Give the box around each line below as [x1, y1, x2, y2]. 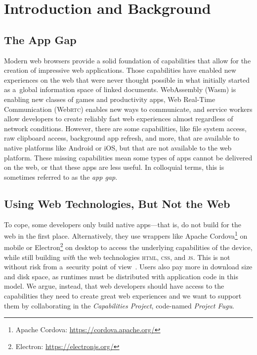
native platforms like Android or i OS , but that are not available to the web [4, 142, 232, 152]
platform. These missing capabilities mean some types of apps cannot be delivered [4, 152, 253, 162]
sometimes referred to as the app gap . [4, 171, 118, 182]
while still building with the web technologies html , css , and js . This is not [4, 252, 230, 262]
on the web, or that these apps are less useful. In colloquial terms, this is [4, 162, 224, 172]
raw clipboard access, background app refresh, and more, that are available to [4, 133, 240, 143]
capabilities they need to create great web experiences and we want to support [4, 290, 242, 301]
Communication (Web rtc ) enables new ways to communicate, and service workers [4, 103, 253, 114]
